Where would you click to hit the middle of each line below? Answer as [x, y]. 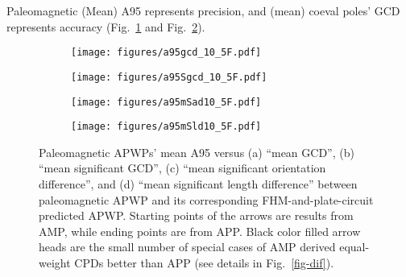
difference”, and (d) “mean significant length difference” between [198, 184]
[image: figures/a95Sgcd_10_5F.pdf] [169, 77]
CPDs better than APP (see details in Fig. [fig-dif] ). [204, 262]
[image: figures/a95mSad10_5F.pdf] [166, 102]
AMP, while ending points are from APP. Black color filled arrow [200, 231]
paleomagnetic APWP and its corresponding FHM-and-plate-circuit [206, 199]
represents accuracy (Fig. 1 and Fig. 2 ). [106, 26]
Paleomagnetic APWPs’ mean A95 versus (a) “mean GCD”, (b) [197, 152]
